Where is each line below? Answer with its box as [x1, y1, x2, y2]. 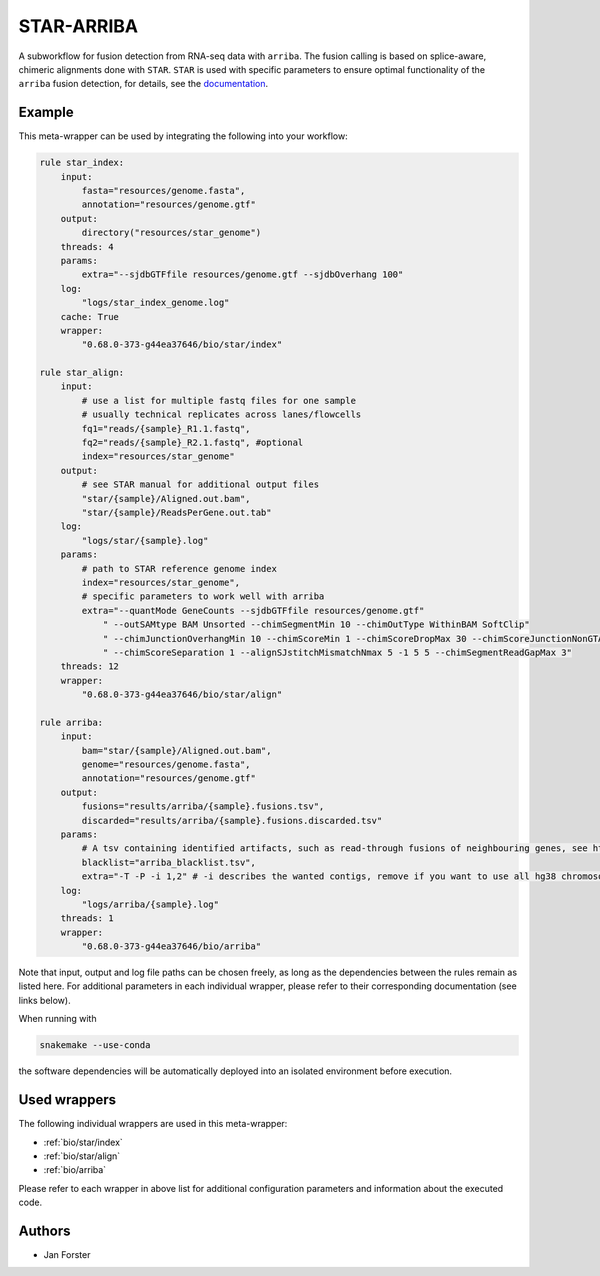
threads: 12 [60, 661, 120, 672]
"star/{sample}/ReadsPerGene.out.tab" [81, 506, 272, 518]
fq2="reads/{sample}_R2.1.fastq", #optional [81, 437, 304, 449]
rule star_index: [39, 157, 125, 169]
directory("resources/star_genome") [81, 227, 262, 239]
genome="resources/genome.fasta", [81, 759, 251, 770]
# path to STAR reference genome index [81, 563, 277, 574]
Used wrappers [18, 1091, 117, 1109]
